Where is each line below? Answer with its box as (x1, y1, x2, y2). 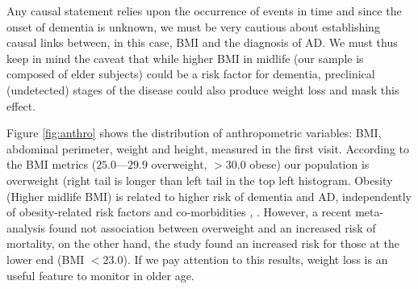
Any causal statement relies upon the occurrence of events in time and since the (6, 2, 402, 19)
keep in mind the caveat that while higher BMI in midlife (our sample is (6, 49, 364, 66)
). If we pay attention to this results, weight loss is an (123, 250, 388, 267)
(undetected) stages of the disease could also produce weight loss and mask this (6, 81, 399, 98)
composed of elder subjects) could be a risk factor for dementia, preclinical (6, 65, 375, 82)
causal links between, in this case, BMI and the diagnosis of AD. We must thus (6, 34, 398, 51)
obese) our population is (249, 156, 370, 173)
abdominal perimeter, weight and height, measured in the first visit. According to (6, 140, 409, 157)
